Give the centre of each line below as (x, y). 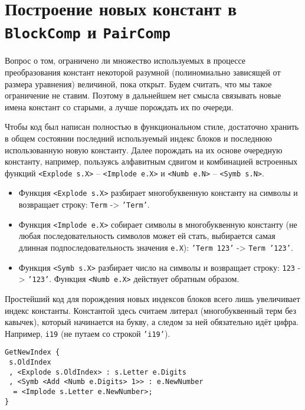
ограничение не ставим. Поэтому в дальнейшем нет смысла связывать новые (143, 95)
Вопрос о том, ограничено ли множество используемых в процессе (125, 60)
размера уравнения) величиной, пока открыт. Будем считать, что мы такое (138, 83)
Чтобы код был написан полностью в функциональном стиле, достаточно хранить (152, 127)
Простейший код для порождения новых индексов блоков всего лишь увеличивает (152, 298)
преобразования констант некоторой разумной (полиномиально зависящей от (143, 72)
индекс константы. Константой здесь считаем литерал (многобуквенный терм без (151, 310)
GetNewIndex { (32, 352)
